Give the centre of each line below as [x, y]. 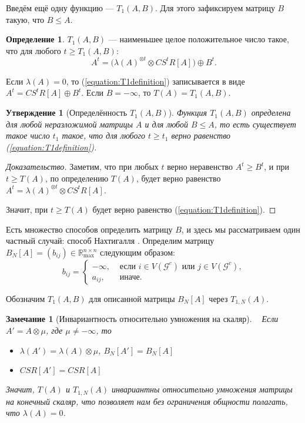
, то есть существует [255, 124]
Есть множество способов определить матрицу [89, 229]
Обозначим [26, 298]
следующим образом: [138, 252]
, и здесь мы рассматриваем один [241, 229]
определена [271, 113]
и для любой [166, 124]
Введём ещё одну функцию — [60, 8]
